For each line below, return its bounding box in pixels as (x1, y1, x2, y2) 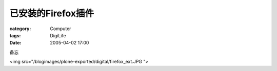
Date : (9, 40, 22, 46)
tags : (9, 32, 21, 38)
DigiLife (50, 32, 66, 38)
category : (9, 26, 31, 32)
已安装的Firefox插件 (9, 8, 94, 19)
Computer (50, 26, 71, 32)
